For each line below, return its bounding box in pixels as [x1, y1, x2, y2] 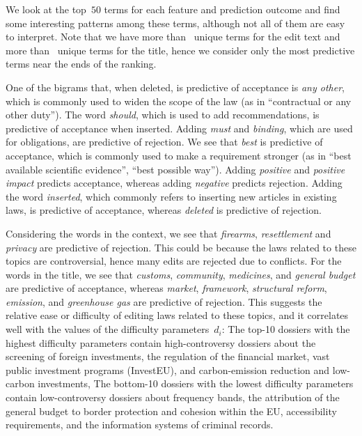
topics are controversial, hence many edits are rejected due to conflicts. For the [6, 254, 342, 268]
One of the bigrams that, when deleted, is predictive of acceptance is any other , [6, 79, 345, 94]
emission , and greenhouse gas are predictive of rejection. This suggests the [6, 294, 322, 309]
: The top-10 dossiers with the [221, 322, 350, 336]
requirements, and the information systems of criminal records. [6, 417, 274, 432]
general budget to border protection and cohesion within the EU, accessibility [6, 403, 337, 418]
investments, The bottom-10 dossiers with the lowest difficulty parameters [38, 376, 354, 391]
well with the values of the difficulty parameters [6, 322, 210, 336]
